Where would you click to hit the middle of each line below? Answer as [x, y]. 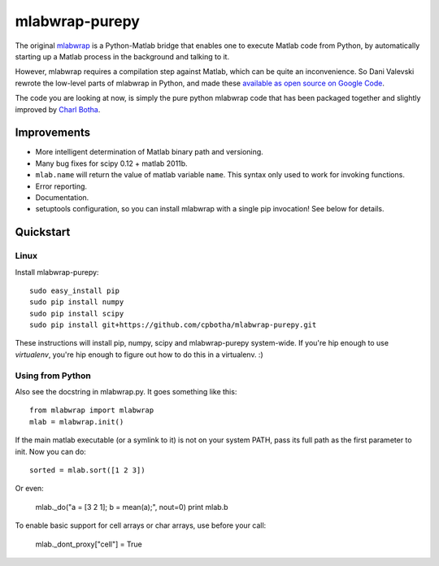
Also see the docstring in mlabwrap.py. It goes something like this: [126, 392]
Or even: [29, 489]
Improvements [53, 133]
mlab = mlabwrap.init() [77, 422]
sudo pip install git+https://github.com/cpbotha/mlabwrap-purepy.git [173, 325]
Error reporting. [61, 186]
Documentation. [62, 197]
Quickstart [43, 232]
